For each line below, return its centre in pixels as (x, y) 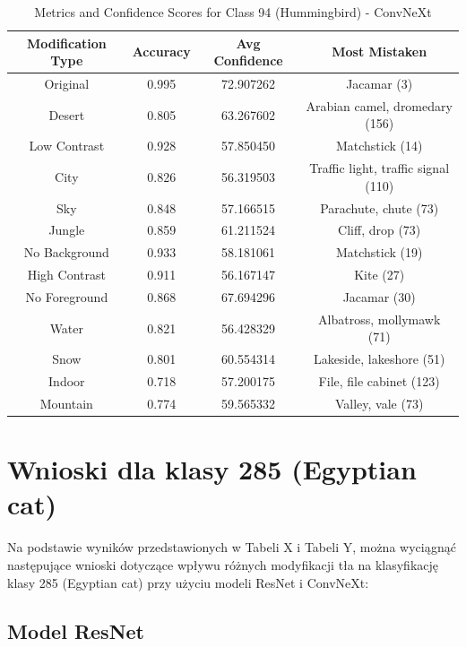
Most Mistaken (380, 52)
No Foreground (67, 296)
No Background (66, 252)
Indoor (67, 381)
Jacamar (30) (379, 296)
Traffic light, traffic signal (380, 168)
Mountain (66, 403)
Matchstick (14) (379, 146)
